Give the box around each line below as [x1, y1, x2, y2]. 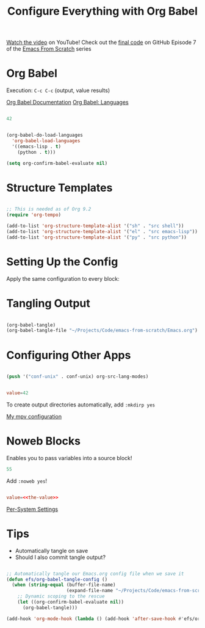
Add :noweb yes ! [6, 477, 48, 485]
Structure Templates [6, 181, 113, 195]
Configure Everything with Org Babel [7, 4, 198, 18]
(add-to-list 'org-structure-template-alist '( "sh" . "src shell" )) [6, 223, 184, 229]
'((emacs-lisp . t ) [12, 143, 62, 150]
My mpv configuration [6, 413, 62, 420]
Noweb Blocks [6, 435, 81, 448]
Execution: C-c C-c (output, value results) [6, 87, 110, 94]
